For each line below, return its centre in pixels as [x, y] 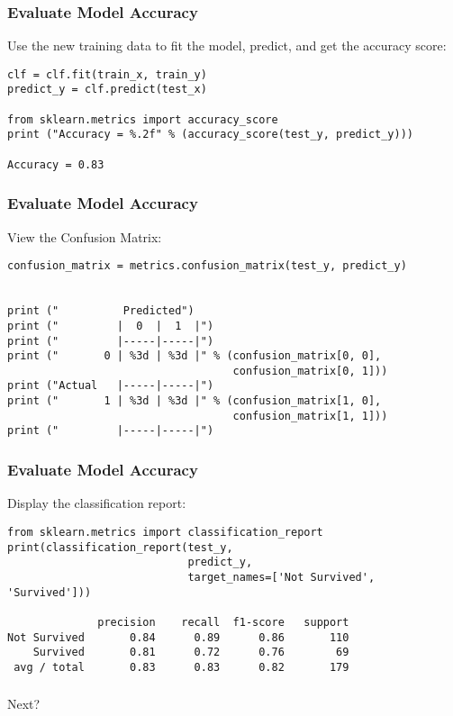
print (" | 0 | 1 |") [111, 326]
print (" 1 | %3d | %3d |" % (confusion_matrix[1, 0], [195, 401]
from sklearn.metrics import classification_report [165, 532]
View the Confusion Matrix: [85, 236]
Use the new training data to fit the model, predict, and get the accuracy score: [227, 45]
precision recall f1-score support [223, 622]
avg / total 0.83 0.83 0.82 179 [181, 667]
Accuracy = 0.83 [56, 164]
